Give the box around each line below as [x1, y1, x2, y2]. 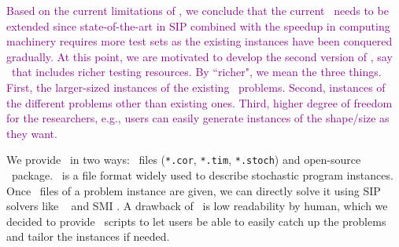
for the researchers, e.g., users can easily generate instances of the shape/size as [6, 110, 390, 126]
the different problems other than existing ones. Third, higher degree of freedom [6, 94, 393, 111]
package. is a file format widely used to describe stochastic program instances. [11, 167, 393, 183]
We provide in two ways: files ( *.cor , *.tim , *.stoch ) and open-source [6, 151, 361, 168]
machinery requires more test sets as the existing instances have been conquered [6, 33, 393, 49]
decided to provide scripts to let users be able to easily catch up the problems [6, 212, 386, 229]
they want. [6, 125, 57, 141]
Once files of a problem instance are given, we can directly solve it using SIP [6, 182, 381, 198]
